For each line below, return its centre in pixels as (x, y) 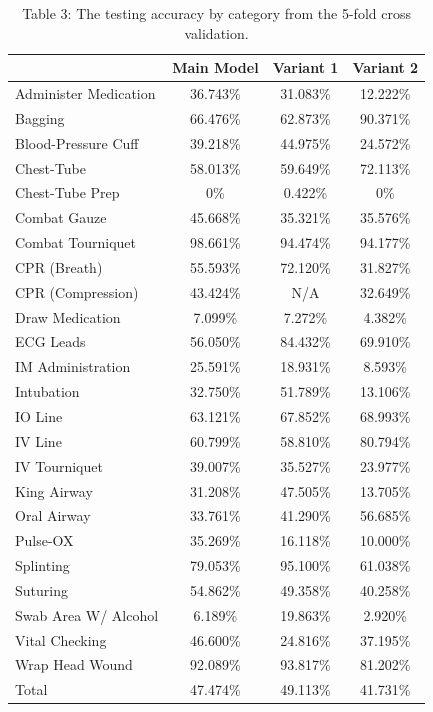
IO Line (39, 416)
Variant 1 (305, 67)
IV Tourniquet (59, 465)
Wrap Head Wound (74, 664)
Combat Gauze (61, 217)
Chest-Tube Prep (67, 192)
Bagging (40, 117)
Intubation (47, 391)
